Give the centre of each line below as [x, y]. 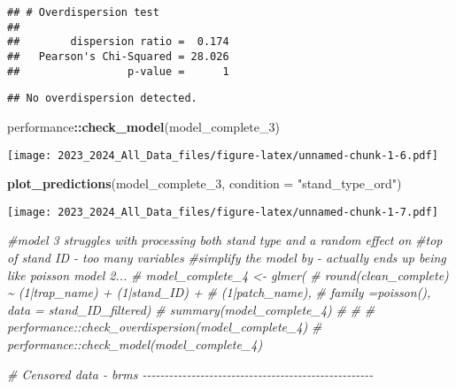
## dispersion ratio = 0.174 [118, 42]
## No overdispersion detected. [102, 99]
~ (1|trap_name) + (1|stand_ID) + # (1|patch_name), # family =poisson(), [219, 292]
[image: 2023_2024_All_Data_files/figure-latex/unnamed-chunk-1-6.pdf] [223, 155]
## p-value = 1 [118, 71]
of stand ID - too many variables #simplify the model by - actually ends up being [227, 258]
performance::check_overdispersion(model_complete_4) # [165, 327]
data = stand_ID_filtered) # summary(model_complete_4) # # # [191, 309]
